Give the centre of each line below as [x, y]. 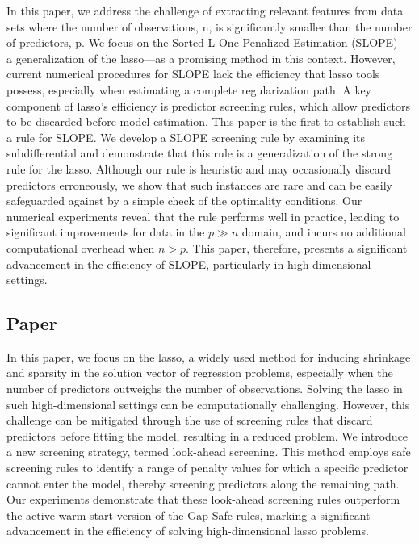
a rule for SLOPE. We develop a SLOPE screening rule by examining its [186, 137]
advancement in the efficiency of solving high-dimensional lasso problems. [188, 531]
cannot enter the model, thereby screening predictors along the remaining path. [203, 483]
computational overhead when [81, 247]
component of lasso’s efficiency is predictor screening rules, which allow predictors [209, 105]
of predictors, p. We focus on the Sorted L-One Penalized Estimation [177, 42]
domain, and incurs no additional [324, 232]
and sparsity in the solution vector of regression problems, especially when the [200, 372]
